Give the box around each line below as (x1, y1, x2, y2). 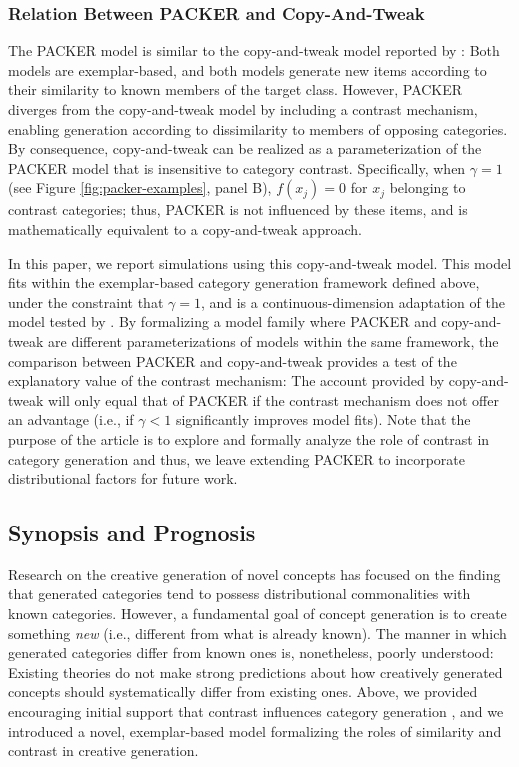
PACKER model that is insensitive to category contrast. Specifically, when (8, 157, 466, 178)
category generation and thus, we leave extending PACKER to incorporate (8, 448, 465, 469)
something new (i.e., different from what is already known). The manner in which (8, 622, 507, 643)
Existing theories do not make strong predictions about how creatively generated (8, 661, 503, 682)
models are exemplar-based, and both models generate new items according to (8, 59, 487, 80)
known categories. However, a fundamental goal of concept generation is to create (8, 603, 507, 624)
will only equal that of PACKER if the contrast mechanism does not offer (48, 389, 499, 410)
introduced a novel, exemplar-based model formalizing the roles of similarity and (8, 720, 502, 741)
